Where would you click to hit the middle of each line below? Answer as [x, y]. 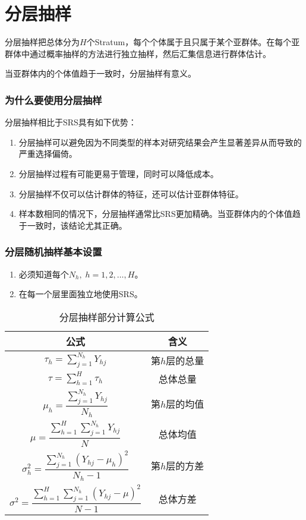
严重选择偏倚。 [48, 154]
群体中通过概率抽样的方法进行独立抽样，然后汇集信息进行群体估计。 [138, 53]
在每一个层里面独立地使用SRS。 [81, 294]
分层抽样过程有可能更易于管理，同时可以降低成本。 [119, 173]
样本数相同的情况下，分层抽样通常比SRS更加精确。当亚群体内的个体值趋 [160, 214]
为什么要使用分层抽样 [53, 100]
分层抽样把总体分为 [42, 42]
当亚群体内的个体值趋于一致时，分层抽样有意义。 [100, 73]
